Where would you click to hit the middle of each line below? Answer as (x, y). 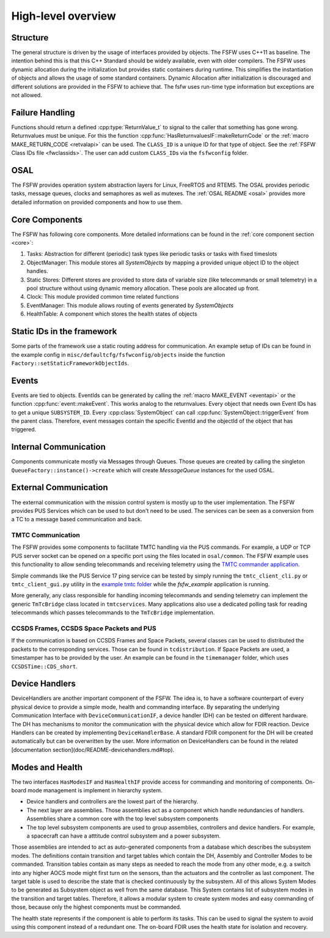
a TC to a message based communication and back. (77, 519)
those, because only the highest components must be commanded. (96, 907)
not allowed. (27, 95)
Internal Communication (59, 447)
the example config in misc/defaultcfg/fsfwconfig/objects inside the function (118, 354)
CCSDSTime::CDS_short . (44, 666)
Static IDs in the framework (64, 331)
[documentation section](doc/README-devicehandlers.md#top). (93, 750)
